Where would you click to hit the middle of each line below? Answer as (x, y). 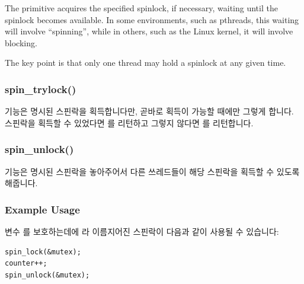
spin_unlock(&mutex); (47, 275)
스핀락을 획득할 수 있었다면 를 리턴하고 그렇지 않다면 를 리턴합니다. (129, 122)
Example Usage (42, 209)
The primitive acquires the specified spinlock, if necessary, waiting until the (141, 8)
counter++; (26, 264)
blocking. (21, 42)
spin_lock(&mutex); (43, 252)
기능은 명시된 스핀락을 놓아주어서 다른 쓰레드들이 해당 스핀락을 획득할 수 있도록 (152, 171)
